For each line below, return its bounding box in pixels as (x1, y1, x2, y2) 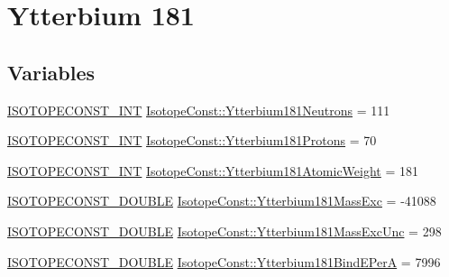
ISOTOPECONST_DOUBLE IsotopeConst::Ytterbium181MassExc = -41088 (7, 191, 436, 210)
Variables (7, 58, 96, 86)
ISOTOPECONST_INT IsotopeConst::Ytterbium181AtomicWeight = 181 (7, 161, 419, 180)
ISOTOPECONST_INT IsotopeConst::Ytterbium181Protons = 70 (7, 131, 377, 150)
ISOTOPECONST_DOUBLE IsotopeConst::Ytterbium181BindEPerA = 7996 (7, 252, 441, 271)
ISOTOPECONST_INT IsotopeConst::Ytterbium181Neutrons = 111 (7, 100, 390, 119)
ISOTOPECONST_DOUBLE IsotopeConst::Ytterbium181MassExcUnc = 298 (7, 221, 442, 240)
